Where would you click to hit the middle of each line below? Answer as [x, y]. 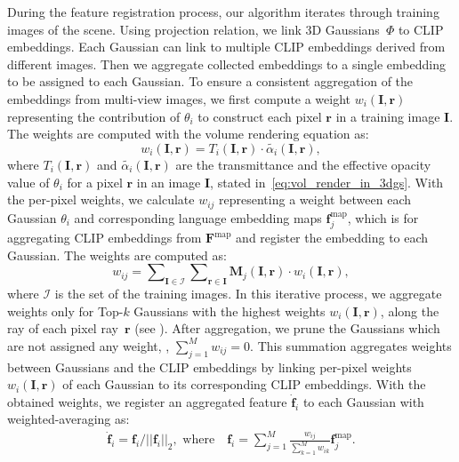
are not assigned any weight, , [89, 345]
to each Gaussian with [363, 401]
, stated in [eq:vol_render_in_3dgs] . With [327, 182]
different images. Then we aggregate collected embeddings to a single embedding [226, 64]
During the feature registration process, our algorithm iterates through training [223, 12]
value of [28, 182]
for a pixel [95, 182]
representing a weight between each [315, 199]
